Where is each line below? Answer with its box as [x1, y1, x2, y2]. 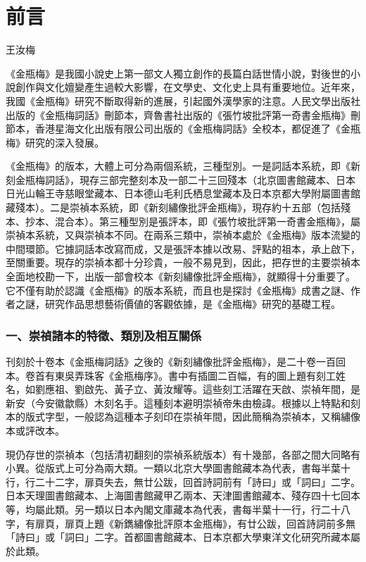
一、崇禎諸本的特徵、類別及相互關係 [6, 326, 202, 344]
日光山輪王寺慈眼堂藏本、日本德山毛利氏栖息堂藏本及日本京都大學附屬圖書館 [6, 186, 360, 201]
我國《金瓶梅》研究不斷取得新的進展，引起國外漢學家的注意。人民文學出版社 [6, 93, 360, 108]
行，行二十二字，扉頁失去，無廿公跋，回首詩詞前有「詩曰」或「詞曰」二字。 [6, 474, 360, 489]
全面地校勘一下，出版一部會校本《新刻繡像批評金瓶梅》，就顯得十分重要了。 [6, 269, 355, 284]
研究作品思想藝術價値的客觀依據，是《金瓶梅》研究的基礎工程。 [44, 296, 341, 311]
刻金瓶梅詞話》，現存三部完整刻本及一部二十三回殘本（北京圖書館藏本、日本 [6, 172, 355, 187]
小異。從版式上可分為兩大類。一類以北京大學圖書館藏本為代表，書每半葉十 [6, 461, 351, 475]
